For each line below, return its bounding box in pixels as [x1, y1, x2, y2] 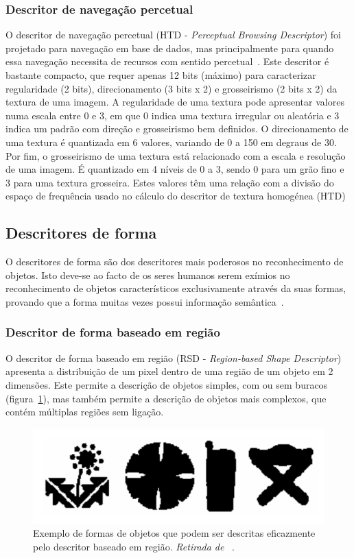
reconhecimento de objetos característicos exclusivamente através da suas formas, [5, 281, 346, 295]
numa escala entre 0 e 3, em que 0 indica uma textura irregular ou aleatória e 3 [5, 108, 340, 122]
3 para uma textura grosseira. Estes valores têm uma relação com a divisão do [5, 175, 334, 189]
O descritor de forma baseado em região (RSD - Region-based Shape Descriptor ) [5, 350, 342, 365]
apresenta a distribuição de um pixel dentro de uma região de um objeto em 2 [5, 364, 333, 378]
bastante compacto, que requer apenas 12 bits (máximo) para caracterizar [5, 68, 316, 82]
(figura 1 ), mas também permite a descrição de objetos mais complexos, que [5, 391, 327, 405]
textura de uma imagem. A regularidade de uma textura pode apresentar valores [5, 95, 344, 109]
